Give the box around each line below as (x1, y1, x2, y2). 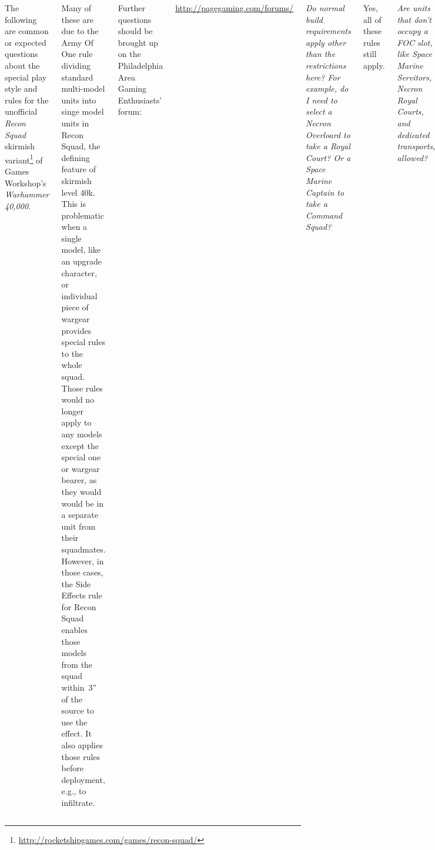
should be (118, 25, 153, 37)
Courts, (397, 105, 424, 118)
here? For (306, 71, 340, 83)
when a (61, 220, 88, 233)
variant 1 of (5, 152, 43, 166)
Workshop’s (5, 176, 46, 189)
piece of (61, 301, 89, 313)
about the (5, 59, 40, 71)
